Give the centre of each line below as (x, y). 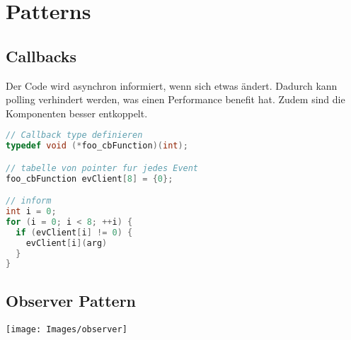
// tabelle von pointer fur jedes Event (102, 168)
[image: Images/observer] (67, 329)
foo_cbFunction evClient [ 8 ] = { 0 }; (90, 178)
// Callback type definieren (74, 135)
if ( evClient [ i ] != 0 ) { (74, 232)
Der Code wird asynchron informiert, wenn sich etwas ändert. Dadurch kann (172, 85)
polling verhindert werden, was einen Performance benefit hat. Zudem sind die (175, 99)
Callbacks (41, 55)
